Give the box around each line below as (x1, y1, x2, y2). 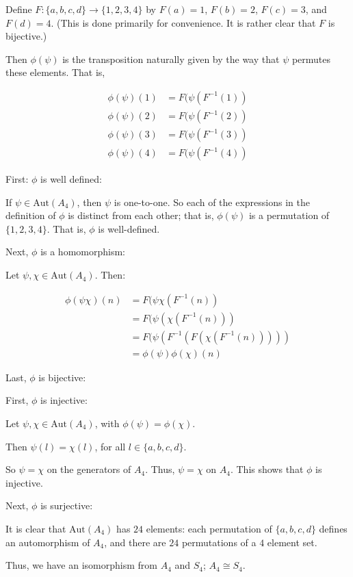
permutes (291, 51, 331, 66)
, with (94, 415, 120, 430)
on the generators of (47, 462, 131, 476)
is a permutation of (248, 208, 330, 222)
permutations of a (181, 535, 257, 549)
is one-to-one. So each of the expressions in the (114, 194, 310, 209)
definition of (5, 208, 56, 222)
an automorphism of (5, 535, 90, 549)
